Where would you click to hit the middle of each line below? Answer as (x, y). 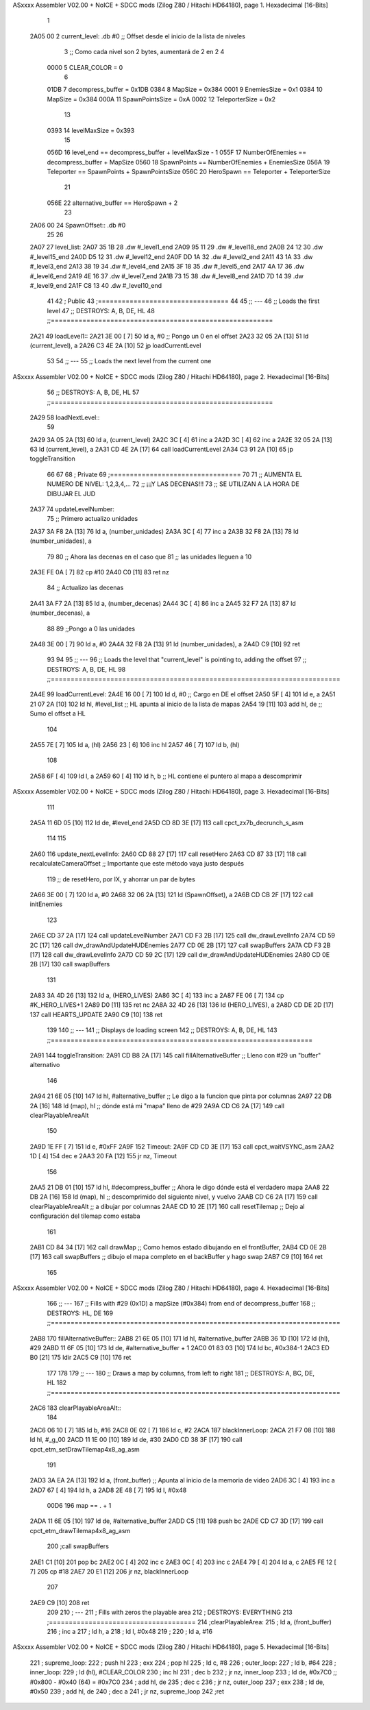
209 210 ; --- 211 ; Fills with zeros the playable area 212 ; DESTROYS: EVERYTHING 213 (170, 1612)
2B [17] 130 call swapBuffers (70, 964)
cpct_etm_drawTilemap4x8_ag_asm (80, 1530)
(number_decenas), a (60, 613)
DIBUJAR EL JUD (71, 493)
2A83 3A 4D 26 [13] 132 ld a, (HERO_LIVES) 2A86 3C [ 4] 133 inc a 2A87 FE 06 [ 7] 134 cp (157, 996)
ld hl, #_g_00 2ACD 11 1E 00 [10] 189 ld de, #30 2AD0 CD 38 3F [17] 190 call (136, 1440)
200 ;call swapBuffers (78, 1546)
